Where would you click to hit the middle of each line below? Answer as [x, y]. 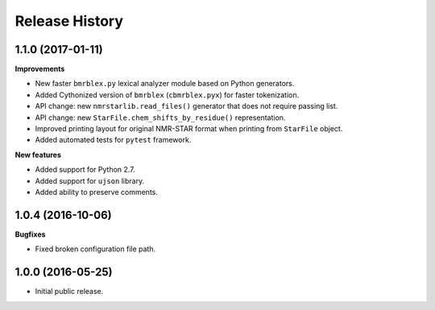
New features [38, 155]
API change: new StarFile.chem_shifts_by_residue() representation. [160, 118]
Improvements [40, 69]
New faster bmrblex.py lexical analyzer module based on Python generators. [165, 84]
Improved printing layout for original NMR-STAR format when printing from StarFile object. [189, 129]
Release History [69, 21]
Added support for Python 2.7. [85, 170]
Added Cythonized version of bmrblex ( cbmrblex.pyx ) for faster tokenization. [167, 95]
